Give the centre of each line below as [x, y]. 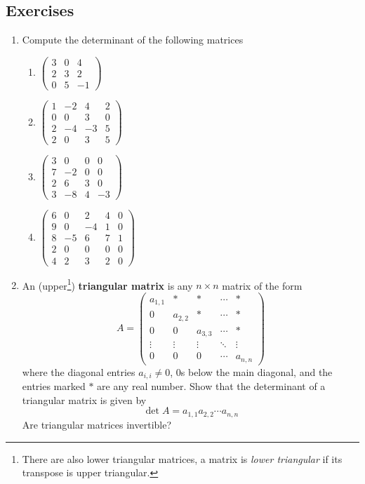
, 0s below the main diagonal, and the [251, 371]
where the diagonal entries [79, 371]
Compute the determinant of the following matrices [133, 40]
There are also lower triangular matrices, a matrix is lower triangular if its [182, 458]
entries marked [54, 386]
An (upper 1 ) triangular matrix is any [107, 284]
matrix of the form [262, 285]
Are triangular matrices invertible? [97, 424]
